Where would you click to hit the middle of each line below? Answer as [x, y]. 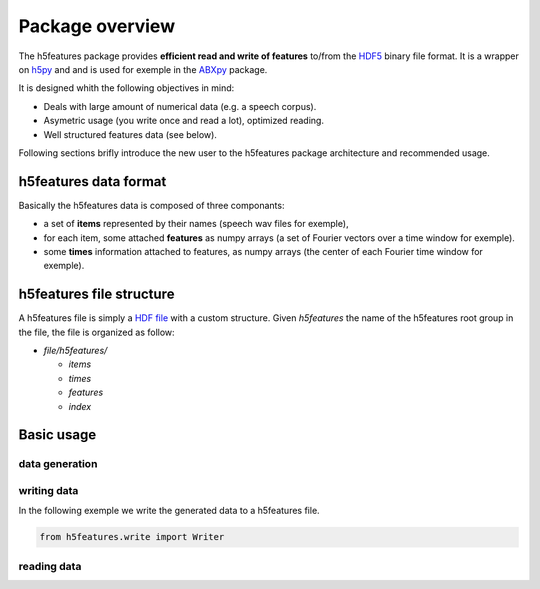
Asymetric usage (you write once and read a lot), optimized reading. [184, 121]
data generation [58, 464]
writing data [48, 490]
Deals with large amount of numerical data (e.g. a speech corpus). [180, 106]
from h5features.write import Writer [132, 537]
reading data [50, 566]
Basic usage [57, 435]
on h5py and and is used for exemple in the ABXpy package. [143, 69]
